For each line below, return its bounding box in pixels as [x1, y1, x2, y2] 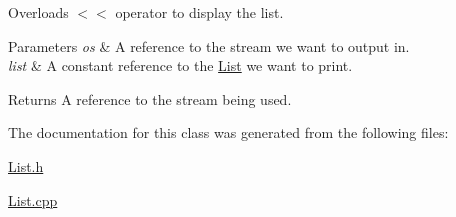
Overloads [8, 2, 69, 22]
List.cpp [8, 189, 58, 210]
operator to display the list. [115, 2, 284, 22]
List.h [8, 155, 44, 176]
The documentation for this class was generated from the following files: [8, 122, 449, 143]
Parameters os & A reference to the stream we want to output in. [8, 35, 410, 56]
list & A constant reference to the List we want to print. [8, 55, 353, 76]
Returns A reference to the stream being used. [8, 88, 292, 109]
